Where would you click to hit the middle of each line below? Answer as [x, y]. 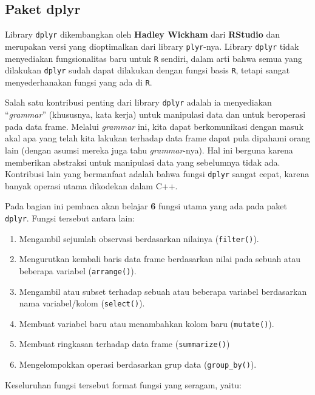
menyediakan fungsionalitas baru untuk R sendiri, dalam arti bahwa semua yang [154, 58]
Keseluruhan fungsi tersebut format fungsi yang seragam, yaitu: [123, 384]
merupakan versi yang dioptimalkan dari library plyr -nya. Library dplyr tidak [152, 46]
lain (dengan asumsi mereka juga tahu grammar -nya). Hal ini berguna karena [149, 150]
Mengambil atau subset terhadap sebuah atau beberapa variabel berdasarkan [163, 291]
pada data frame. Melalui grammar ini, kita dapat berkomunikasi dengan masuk [154, 126]
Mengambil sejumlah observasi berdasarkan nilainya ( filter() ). [139, 238]
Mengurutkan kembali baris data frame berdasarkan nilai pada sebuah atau [160, 259]
